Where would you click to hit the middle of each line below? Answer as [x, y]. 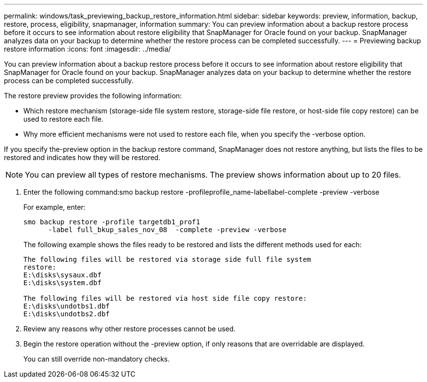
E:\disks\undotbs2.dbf [67, 314]
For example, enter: [55, 207]
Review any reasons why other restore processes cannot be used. [130, 329]
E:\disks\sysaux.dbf [63, 275]
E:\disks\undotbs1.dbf [67, 306]
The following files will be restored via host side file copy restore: [165, 298]
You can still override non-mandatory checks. [97, 359]
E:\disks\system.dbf [63, 283]
